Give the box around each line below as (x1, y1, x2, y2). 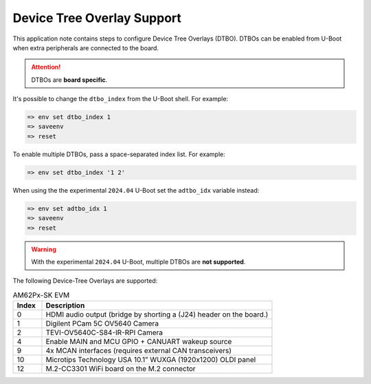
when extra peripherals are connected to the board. (12, 43, 159, 52)
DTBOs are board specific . (31, 76, 108, 84)
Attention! (31, 63, 61, 72)
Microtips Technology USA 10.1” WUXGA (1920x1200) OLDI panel (45, 355, 256, 365)
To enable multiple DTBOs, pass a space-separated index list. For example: (12, 150, 226, 158)
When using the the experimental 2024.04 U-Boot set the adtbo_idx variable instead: (12, 186, 260, 194)
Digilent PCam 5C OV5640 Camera (45, 319, 159, 328)
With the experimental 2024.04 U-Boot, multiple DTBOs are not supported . (31, 257, 246, 266)
